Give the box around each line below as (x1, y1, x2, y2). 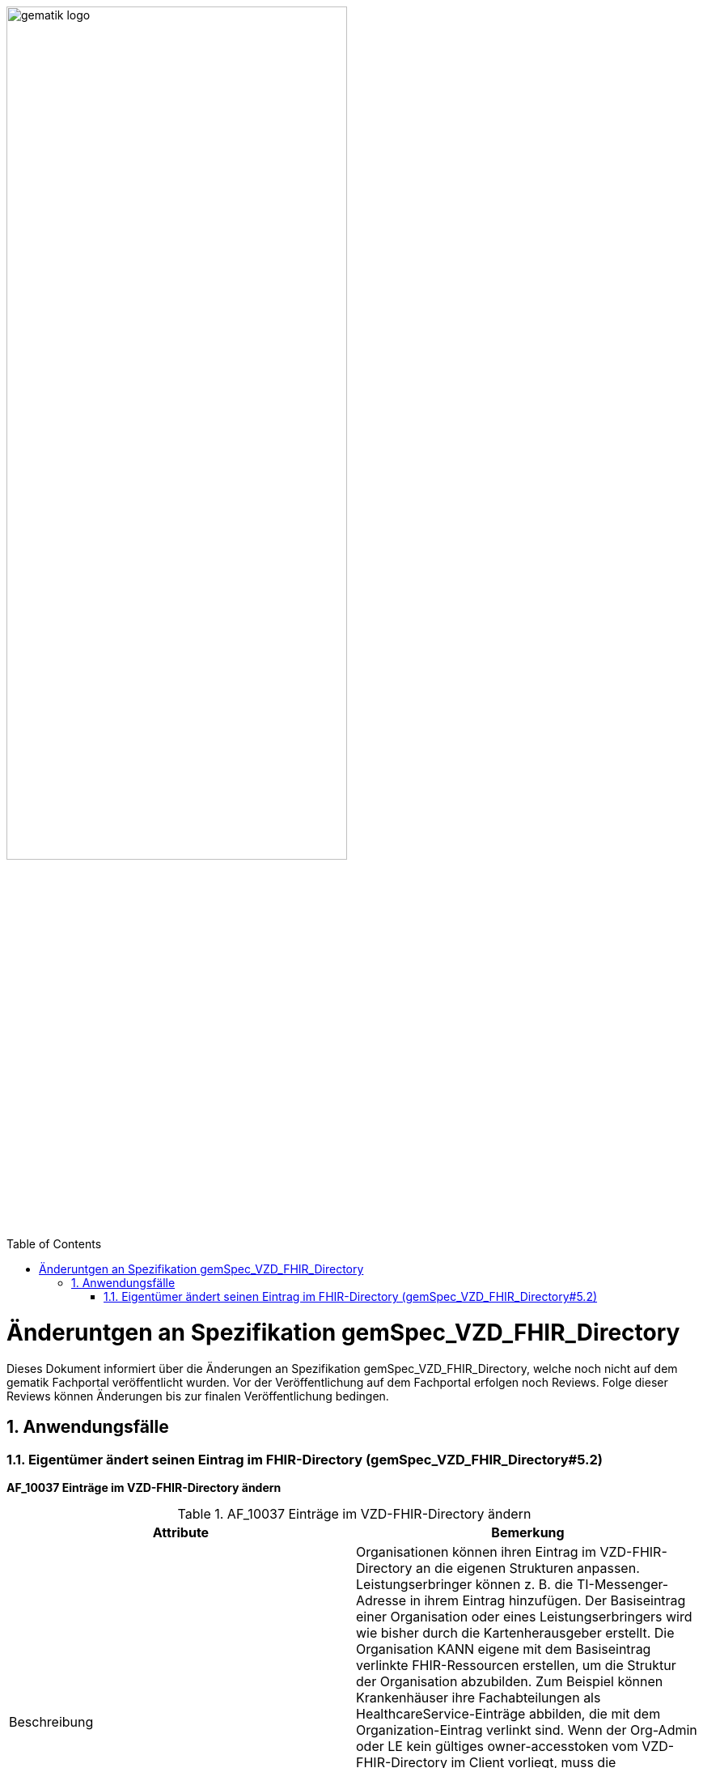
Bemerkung (491, 1524, 565, 1541)
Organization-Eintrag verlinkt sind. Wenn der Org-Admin (356, 1722, 697, 1739)
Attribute (152, 1524, 210, 1541)
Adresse (356, 1592, 407, 1609)
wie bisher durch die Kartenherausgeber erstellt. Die (356, 1625, 675, 1642)
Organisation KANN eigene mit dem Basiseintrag (356, 1641, 651, 1658)
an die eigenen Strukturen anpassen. (416, 1560, 640, 1577)
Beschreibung (9, 1714, 94, 1731)
